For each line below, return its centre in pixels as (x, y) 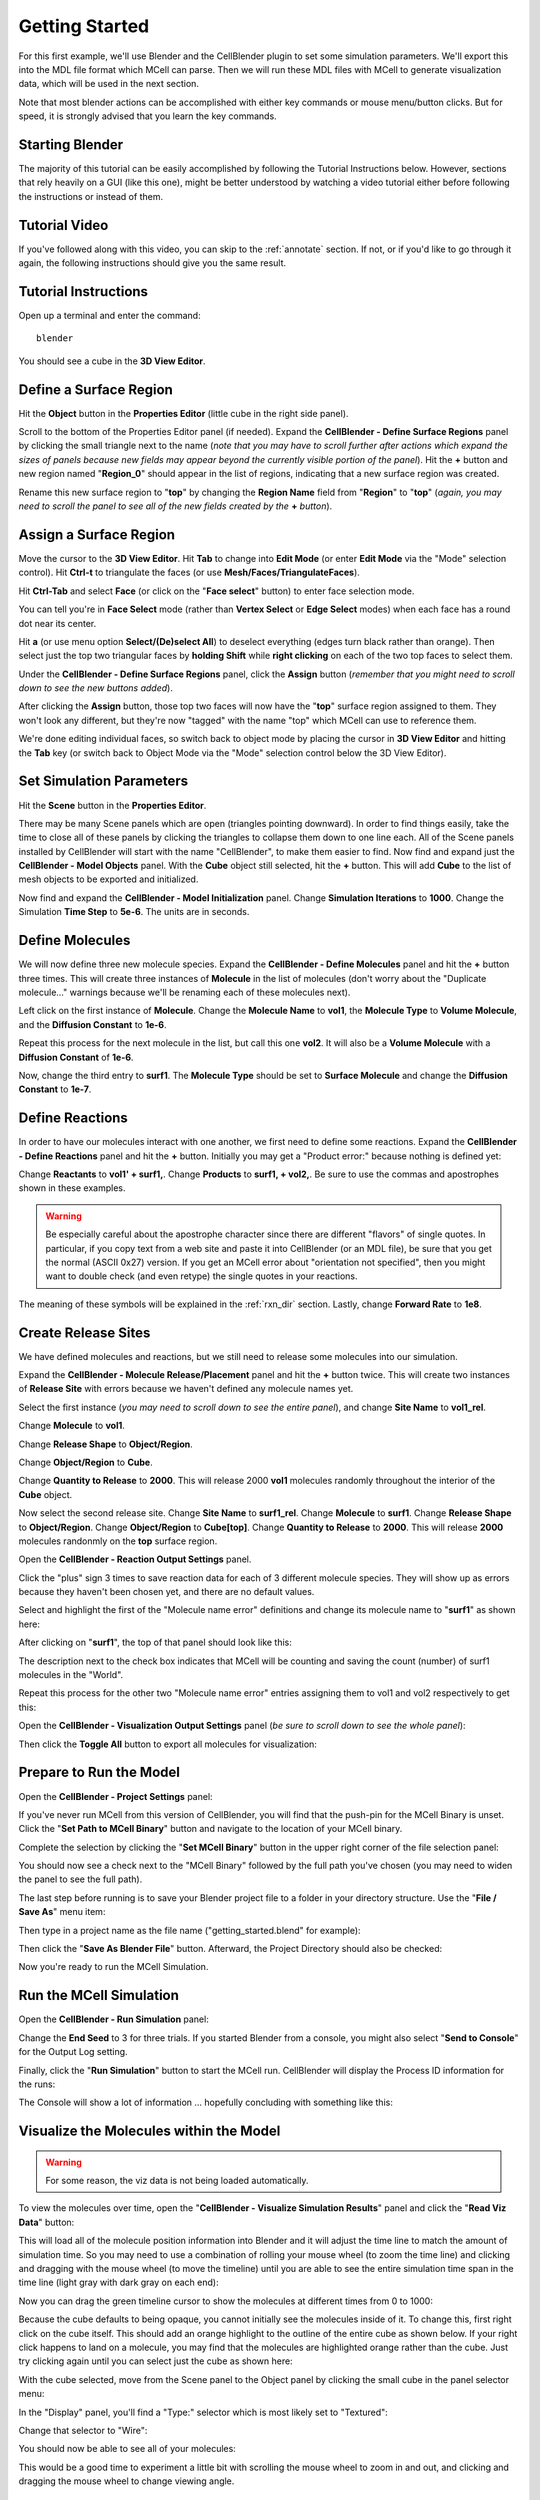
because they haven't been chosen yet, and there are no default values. (166, 1592)
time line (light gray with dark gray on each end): (118, 2282)
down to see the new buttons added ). (96, 688)
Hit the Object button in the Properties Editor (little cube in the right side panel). (183, 413)
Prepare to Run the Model (99, 1772)
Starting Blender (71, 144)
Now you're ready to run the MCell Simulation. (113, 1967)
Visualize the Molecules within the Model (149, 2131)
